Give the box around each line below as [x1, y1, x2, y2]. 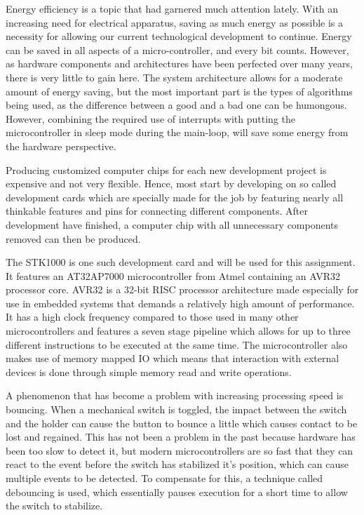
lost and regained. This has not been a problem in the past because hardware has [6, 429, 356, 444]
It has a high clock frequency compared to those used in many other [6, 309, 299, 324]
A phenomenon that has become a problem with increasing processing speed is [6, 388, 344, 403]
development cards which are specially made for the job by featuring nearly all [6, 189, 344, 204]
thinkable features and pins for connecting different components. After [6, 203, 308, 218]
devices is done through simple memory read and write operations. [6, 364, 292, 379]
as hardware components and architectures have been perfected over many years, [6, 56, 353, 71]
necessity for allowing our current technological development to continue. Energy [6, 29, 352, 44]
